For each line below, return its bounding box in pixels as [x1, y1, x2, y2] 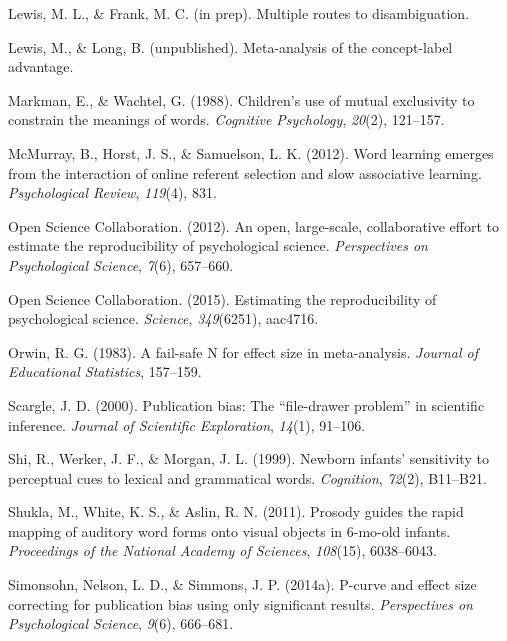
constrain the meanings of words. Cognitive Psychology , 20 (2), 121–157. [8, 109, 445, 130]
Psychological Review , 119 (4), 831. [8, 182, 217, 203]
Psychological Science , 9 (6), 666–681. [8, 613, 234, 634]
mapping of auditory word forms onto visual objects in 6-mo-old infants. [8, 520, 451, 541]
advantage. [8, 56, 74, 77]
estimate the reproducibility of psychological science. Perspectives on [8, 235, 428, 256]
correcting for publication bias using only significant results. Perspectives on [8, 593, 473, 614]
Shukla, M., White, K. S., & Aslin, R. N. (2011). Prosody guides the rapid [8, 501, 464, 522]
